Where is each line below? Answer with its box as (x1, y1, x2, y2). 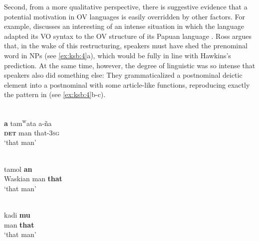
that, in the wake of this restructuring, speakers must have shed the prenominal (4, 40, 248, 51)
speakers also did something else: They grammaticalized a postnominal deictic (4, 70, 243, 80)
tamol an (4, 163, 32, 174)
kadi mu (4, 209, 30, 220)
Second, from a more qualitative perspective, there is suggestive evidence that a (4, 1, 248, 11)
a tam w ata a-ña (4, 116, 52, 128)
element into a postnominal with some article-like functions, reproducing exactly (4, 79, 250, 90)
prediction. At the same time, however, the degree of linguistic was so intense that (4, 60, 256, 70)
